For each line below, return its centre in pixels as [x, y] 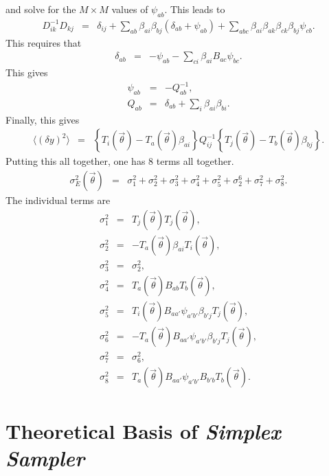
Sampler [45, 457]
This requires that [44, 42]
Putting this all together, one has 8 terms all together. [120, 161]
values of [130, 9]
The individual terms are [58, 200]
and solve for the [41, 9]
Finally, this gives [43, 119]
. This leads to [195, 9]
